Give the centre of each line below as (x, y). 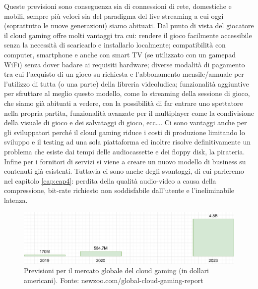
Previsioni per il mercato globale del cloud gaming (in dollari (117, 270)
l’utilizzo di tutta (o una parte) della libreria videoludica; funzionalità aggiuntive (127, 83)
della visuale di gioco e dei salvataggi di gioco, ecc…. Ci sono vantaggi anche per (126, 122)
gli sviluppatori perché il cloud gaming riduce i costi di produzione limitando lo (125, 132)
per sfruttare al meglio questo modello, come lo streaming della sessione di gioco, (127, 93)
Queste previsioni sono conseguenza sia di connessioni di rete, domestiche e (118, 6)
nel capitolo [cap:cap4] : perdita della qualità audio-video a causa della (110, 180)
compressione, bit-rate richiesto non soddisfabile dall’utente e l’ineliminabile (119, 190)
